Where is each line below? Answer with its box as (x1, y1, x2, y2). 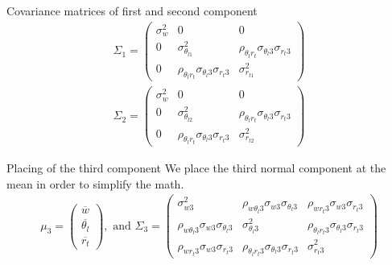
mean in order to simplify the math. (6, 175, 184, 192)
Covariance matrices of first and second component (6, 2, 258, 19)
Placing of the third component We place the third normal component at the (6, 159, 386, 176)
